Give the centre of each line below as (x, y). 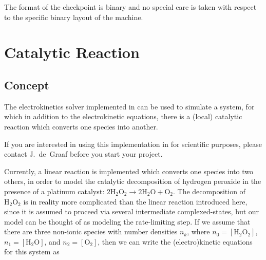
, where (198, 231)
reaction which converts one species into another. (81, 126)
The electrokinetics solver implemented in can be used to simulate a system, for (129, 106)
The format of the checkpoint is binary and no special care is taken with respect (130, 7)
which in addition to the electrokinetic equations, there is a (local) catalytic (123, 116)
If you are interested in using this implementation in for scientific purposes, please (133, 144)
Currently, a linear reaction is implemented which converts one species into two (129, 171)
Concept (27, 85)
